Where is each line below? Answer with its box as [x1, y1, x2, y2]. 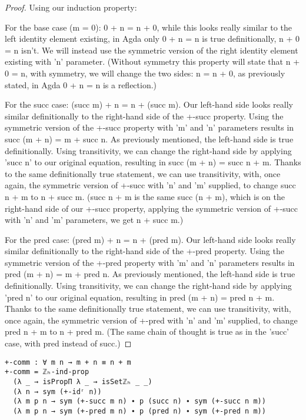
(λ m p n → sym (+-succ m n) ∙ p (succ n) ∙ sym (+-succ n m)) [13, 397, 266, 406]
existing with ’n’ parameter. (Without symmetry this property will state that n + [5, 55, 300, 68]
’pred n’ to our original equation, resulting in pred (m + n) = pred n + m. [5, 291, 275, 303]
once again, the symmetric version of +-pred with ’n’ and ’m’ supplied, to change [5, 314, 298, 326]
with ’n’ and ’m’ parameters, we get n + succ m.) [5, 214, 184, 226]
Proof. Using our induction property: [5, 1, 137, 13]
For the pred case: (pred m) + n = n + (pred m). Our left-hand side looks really [5, 233, 296, 245]
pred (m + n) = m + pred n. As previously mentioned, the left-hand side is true [5, 268, 295, 280]
